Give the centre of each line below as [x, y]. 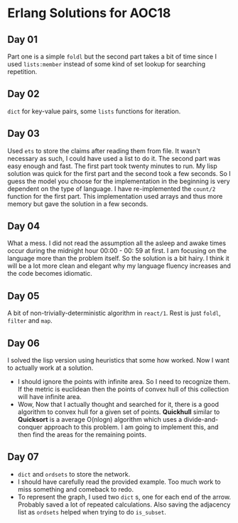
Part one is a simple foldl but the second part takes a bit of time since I [112, 56]
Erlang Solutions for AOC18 [89, 13]
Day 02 [24, 94]
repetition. [22, 72]
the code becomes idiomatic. [50, 274]
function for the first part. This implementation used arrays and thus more [115, 196]
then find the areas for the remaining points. [82, 435]
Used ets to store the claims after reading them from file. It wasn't [104, 150]
